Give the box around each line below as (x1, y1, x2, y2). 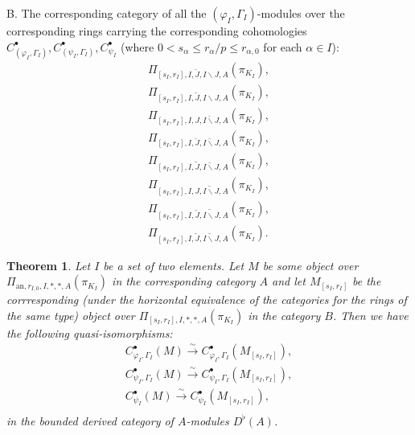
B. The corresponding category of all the (6, 5, 207, 21)
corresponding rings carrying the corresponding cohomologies (6, 23, 307, 39)
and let (272, 273, 306, 289)
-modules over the (257, 5, 345, 21)
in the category (248, 306, 321, 323)
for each (263, 38, 302, 55)
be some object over (262, 256, 359, 273)
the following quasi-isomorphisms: (6, 324, 173, 341)
